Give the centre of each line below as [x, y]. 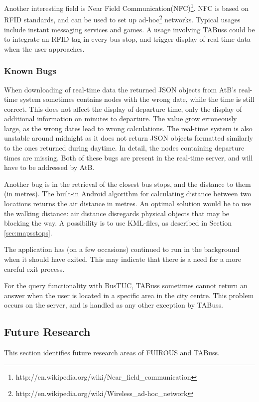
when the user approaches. [44, 48]
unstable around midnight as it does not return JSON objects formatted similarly [129, 138]
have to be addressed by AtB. [49, 167]
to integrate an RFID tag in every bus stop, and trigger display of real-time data [127, 39]
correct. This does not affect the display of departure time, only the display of [123, 109]
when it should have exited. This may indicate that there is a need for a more [123, 259]
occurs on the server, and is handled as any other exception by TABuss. [114, 305]
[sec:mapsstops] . [28, 232]
